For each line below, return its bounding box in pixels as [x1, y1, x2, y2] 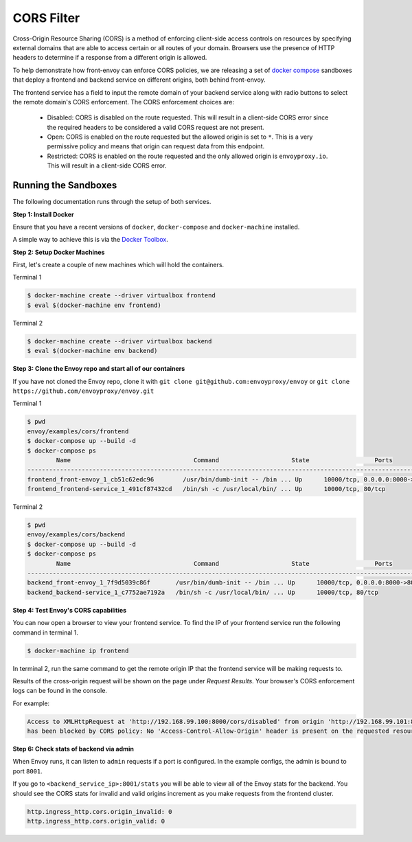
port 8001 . [12, 766, 43, 775]
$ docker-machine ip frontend [27, 646, 129, 655]
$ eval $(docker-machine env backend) [27, 347, 158, 355]
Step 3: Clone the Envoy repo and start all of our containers [12, 365, 185, 373]
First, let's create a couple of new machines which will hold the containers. [12, 261, 225, 269]
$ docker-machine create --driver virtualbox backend [27, 337, 212, 345]
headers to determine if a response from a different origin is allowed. [12, 54, 207, 62]
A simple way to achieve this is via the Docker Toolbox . [12, 236, 168, 244]
